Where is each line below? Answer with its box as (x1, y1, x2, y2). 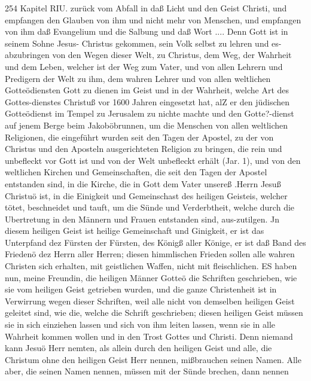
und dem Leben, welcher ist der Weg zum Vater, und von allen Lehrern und (5, 60, 283, 72)
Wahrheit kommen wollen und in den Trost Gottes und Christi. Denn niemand (5, 330, 293, 342)
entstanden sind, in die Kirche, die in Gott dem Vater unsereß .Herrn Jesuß (5, 177, 281, 190)
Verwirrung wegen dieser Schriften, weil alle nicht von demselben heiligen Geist (5, 294, 295, 307)
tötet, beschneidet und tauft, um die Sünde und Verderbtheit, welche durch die (5, 201, 295, 214)
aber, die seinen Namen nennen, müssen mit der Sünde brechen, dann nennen (5, 365, 289, 377)
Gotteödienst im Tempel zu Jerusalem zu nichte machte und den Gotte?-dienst (5, 107, 294, 120)
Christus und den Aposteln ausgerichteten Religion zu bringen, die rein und (5, 142, 282, 155)
